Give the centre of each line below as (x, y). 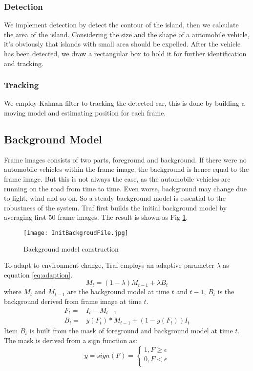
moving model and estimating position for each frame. (85, 113)
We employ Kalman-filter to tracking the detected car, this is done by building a (125, 103)
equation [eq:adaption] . (38, 274)
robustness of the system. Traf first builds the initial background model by (116, 207)
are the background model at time (118, 291)
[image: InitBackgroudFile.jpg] (76, 233)
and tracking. (24, 63)
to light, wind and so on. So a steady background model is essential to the (115, 198)
